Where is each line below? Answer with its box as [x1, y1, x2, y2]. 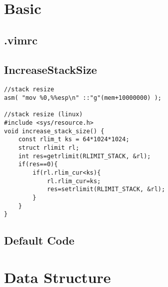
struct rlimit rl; [18, 144, 79, 151]
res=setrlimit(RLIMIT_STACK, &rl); [46, 186, 165, 193]
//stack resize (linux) [4, 111, 83, 118]
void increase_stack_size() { [4, 127, 104, 135]
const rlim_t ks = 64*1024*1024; [18, 136, 129, 143]
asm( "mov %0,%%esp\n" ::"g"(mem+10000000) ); [4, 94, 161, 102]
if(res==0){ [18, 161, 58, 168]
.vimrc [4, 32, 37, 47]
